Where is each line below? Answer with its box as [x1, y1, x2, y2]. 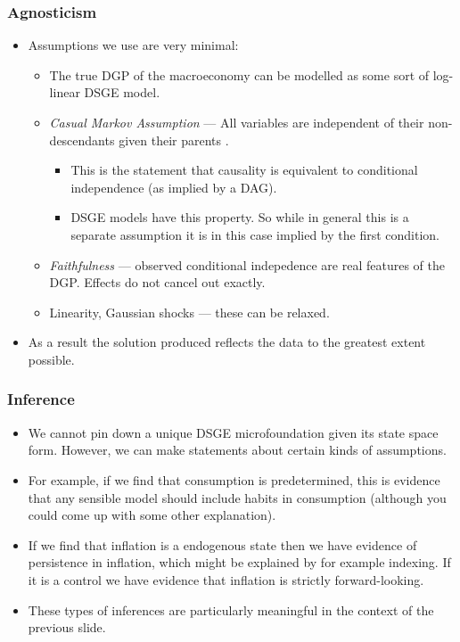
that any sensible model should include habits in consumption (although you [28, 488, 447, 506]
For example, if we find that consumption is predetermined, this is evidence [28, 470, 440, 489]
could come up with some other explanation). [28, 506, 276, 524]
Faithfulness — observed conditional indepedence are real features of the [49, 255, 445, 274]
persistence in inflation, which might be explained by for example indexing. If [28, 553, 451, 572]
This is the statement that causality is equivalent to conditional [70, 160, 418, 179]
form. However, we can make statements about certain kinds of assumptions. [28, 440, 447, 459]
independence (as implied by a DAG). [70, 177, 277, 196]
